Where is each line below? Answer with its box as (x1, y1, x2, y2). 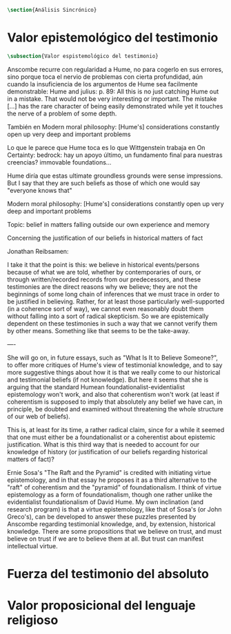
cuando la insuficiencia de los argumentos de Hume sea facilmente (7, 80, 198, 88)
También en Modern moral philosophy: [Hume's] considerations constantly (7, 122, 220, 131)
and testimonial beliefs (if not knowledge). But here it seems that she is (7, 375, 209, 384)
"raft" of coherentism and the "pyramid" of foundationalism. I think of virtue (7, 483, 222, 491)
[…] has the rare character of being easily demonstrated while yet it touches (7, 102, 223, 110)
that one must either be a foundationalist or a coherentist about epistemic (7, 433, 216, 441)
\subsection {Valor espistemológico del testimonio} (7, 53, 159, 59)
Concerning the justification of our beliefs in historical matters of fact (7, 234, 203, 242)
